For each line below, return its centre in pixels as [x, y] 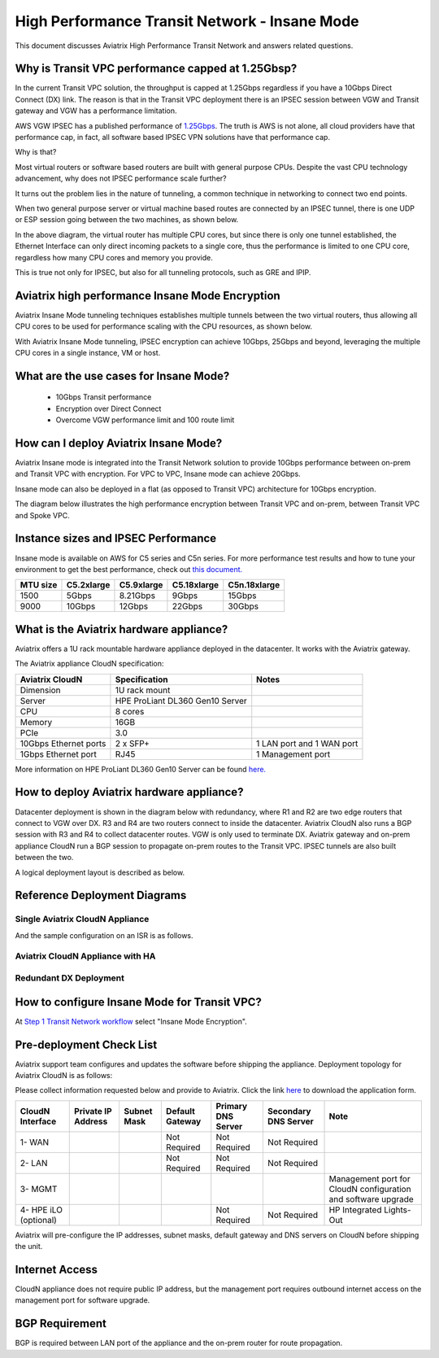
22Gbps [187, 606]
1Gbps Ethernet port [59, 754]
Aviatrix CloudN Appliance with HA [85, 956]
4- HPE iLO [41, 1210]
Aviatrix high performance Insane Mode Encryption [148, 296]
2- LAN [34, 1163]
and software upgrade [371, 1199]
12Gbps [134, 606]
